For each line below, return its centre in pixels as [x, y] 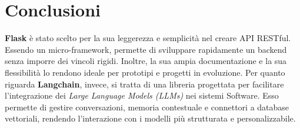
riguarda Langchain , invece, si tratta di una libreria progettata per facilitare [144, 84]
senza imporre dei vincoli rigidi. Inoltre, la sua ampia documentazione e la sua [146, 61]
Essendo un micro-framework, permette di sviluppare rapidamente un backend [146, 49]
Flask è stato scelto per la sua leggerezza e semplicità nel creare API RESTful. [148, 38]
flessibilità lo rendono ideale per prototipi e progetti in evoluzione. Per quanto [145, 72]
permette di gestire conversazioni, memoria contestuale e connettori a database [147, 107]
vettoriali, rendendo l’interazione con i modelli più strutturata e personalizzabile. [150, 118]
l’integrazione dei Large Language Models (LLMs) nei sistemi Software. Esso [142, 95]
